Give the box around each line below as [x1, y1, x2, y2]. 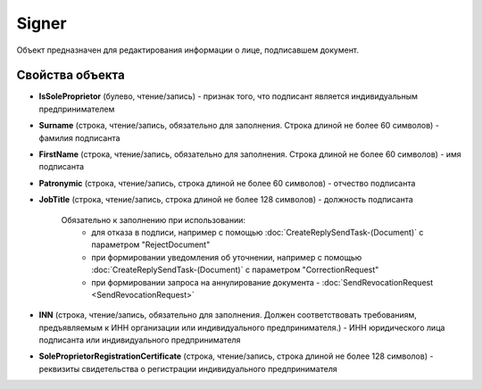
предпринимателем [38, 103, 115, 114]
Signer [16, 13, 67, 33]
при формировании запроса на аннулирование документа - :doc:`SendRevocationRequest [91, 277, 434, 287]
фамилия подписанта [38, 132, 120, 143]
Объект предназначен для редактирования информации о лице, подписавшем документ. [16, 45, 360, 55]
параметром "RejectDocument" [91, 239, 211, 250]
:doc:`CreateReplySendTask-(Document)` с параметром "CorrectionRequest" [91, 264, 379, 276]
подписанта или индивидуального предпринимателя [38, 335, 241, 345]
